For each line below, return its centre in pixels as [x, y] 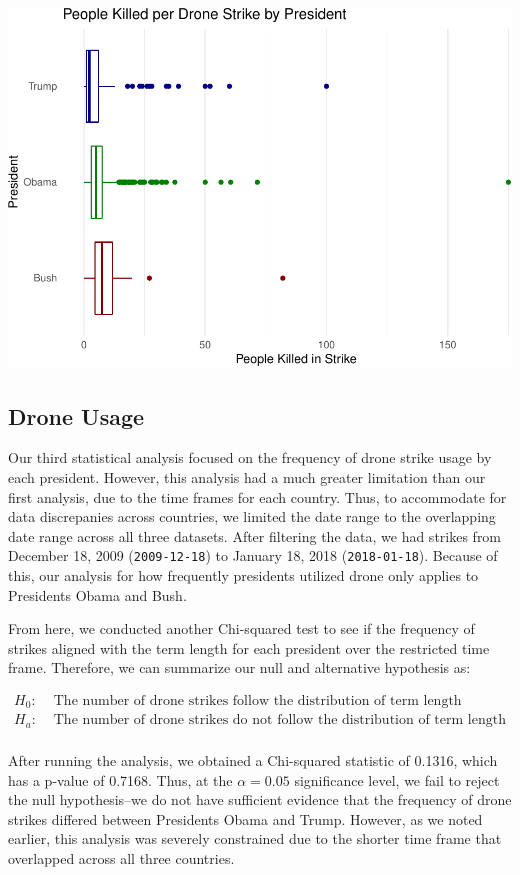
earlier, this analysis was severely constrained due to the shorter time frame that [255, 838]
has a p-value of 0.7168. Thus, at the [120, 779]
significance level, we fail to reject [397, 779]
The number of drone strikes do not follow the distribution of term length [279, 720]
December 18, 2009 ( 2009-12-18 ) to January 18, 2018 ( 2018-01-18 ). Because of [253, 555]
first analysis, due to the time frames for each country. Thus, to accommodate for [257, 496]
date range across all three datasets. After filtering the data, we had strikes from [255, 535]
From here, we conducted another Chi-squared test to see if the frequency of [241, 628]
